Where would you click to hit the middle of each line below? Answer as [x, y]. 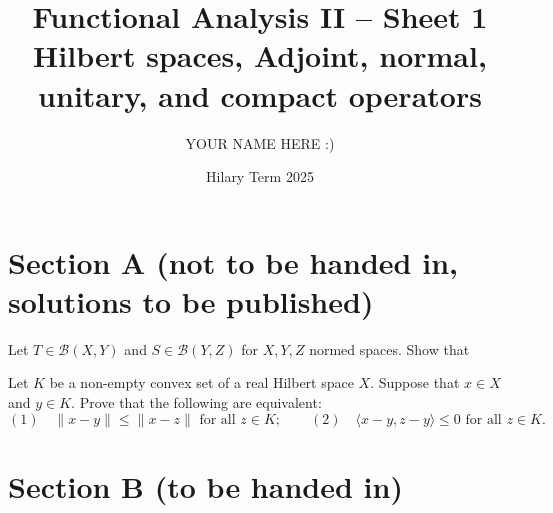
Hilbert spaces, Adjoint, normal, [260, 55]
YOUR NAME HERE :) [260, 142]
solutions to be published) [191, 300]
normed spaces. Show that [389, 348]
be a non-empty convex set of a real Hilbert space [201, 382]
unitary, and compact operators [260, 94]
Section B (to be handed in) [205, 485]
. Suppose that [415, 382]
